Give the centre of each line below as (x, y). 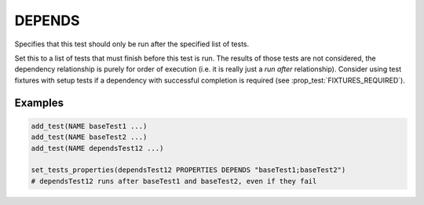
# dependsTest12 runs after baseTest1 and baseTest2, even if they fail (174, 181)
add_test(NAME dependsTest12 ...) (97, 148)
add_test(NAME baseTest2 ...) (89, 137)
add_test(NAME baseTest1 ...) (89, 126)
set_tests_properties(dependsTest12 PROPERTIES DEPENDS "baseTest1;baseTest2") (188, 170)
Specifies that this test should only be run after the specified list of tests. (132, 44)
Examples (39, 102)
